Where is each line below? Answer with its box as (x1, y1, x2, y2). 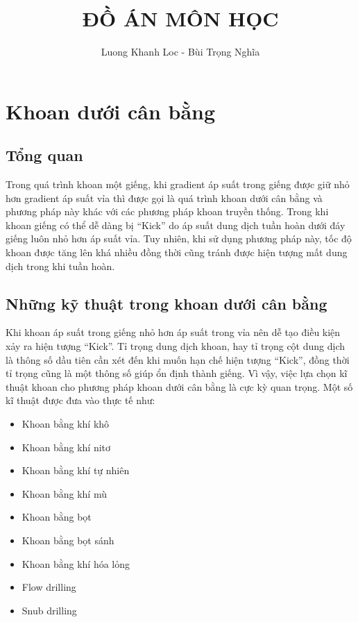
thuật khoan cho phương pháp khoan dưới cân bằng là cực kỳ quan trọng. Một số (6, 379, 353, 394)
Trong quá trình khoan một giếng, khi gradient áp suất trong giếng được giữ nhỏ (6, 177, 350, 192)
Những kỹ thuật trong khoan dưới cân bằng (6, 292, 327, 314)
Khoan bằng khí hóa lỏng (22, 556, 130, 571)
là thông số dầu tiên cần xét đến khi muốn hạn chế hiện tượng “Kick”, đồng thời (6, 352, 350, 367)
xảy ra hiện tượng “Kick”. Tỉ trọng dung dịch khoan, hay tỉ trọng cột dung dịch (6, 339, 346, 353)
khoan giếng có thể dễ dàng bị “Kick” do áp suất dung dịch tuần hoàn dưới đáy (6, 217, 346, 232)
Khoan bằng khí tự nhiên (22, 463, 130, 478)
